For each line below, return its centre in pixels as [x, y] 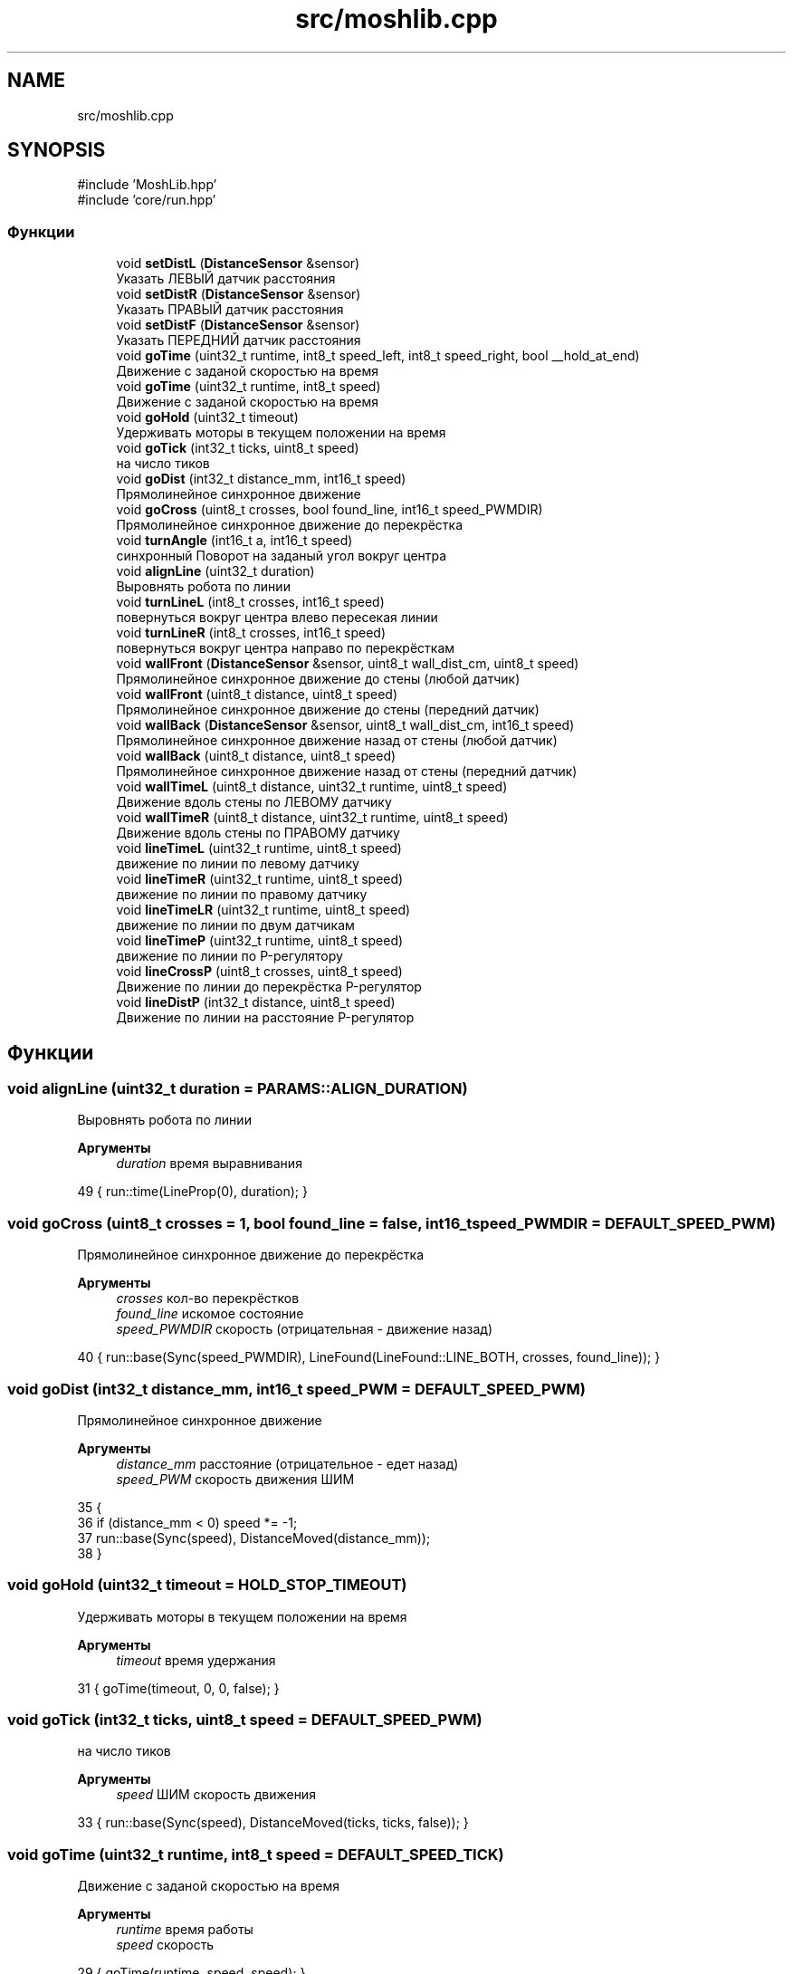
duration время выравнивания [209, 1164]
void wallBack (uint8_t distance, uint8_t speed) [256, 756]
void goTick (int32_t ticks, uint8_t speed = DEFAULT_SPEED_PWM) [245, 1720]
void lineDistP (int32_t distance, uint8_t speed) [256, 1002]
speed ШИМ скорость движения [216, 1795]
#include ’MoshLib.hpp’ [147, 185]
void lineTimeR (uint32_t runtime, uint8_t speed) [260, 879]
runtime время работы [185, 1930]
